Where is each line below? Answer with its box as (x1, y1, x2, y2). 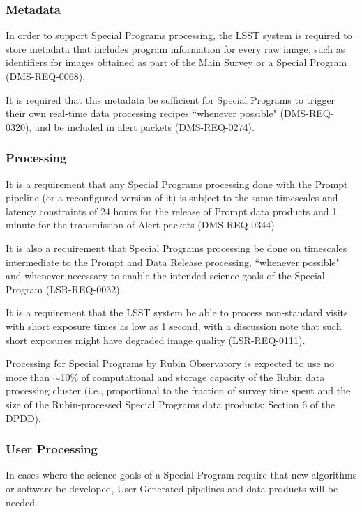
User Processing (6, 440, 98, 458)
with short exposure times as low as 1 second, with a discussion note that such (6, 318, 342, 333)
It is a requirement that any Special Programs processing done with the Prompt (6, 176, 348, 191)
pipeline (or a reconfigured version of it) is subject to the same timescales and (6, 190, 338, 205)
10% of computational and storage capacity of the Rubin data (60, 369, 325, 384)
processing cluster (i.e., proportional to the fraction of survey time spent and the (6, 383, 351, 398)
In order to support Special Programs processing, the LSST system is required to (6, 28, 352, 42)
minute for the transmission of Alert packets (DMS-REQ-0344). (6, 217, 278, 232)
